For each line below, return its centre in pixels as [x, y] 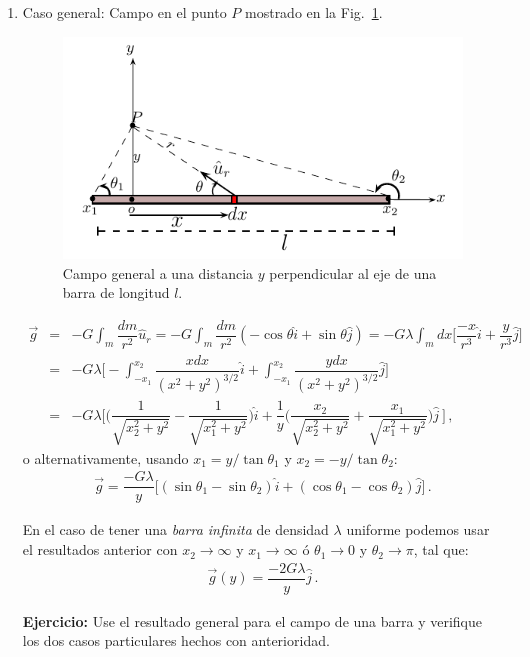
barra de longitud [116, 292]
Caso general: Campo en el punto [124, 12]
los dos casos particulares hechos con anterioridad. [176, 640]
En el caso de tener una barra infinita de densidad [175, 529]
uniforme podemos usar [418, 529]
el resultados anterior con [100, 549]
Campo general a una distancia [158, 272]
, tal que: [441, 549]
